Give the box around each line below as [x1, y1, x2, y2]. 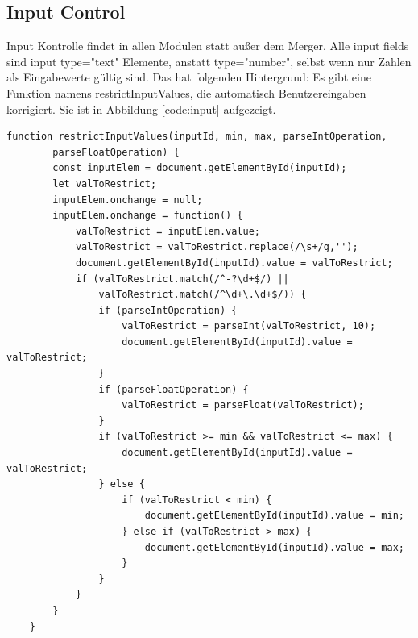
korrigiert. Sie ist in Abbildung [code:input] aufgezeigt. [6, 100, 276, 117]
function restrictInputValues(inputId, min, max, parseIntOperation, [6, 131, 387, 143]
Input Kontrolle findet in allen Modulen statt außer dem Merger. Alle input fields [6, 37, 409, 54]
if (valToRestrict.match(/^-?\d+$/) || [75, 273, 289, 285]
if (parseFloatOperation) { [98, 383, 249, 395]
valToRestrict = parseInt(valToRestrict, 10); [122, 320, 376, 332]
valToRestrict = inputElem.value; [75, 225, 260, 237]
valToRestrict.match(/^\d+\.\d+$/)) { [98, 289, 307, 301]
